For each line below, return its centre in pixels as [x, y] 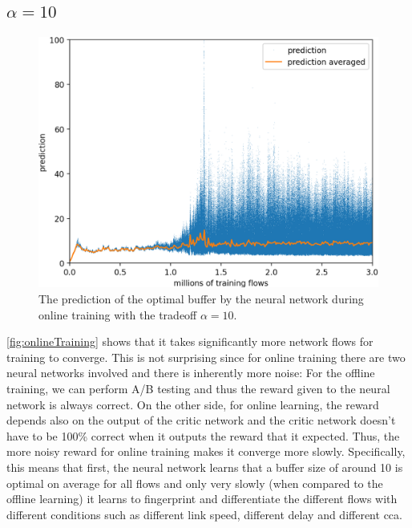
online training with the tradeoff [118, 314]
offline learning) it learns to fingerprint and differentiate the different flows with [202, 499]
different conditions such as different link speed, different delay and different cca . [204, 514]
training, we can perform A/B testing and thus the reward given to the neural [198, 388]
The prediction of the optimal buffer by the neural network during [201, 299]
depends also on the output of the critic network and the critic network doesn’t [201, 420]
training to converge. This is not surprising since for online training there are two [206, 357]
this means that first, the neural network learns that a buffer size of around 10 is [205, 467]
